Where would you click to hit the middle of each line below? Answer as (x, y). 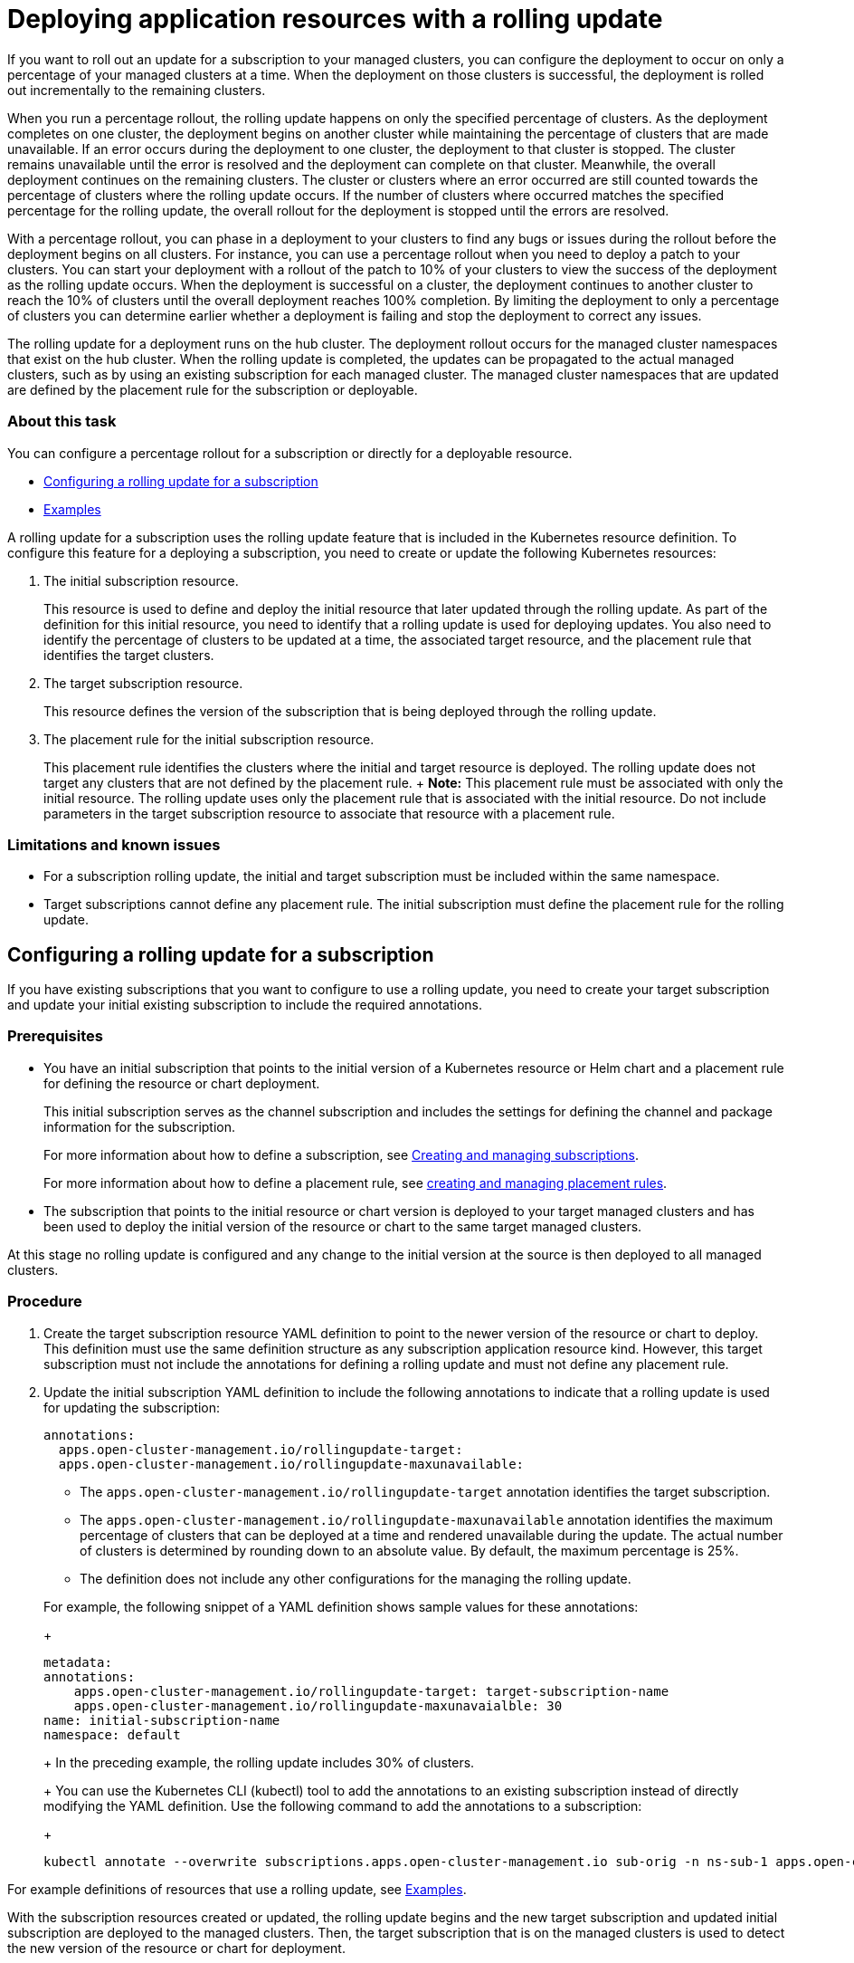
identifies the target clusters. (129, 655)
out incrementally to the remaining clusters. (137, 90)
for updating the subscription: (132, 1407)
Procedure (45, 1302)
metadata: (78, 1662)
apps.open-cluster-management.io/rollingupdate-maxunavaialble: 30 (318, 1705)
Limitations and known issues (114, 844)
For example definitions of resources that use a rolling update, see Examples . (237, 1889)
